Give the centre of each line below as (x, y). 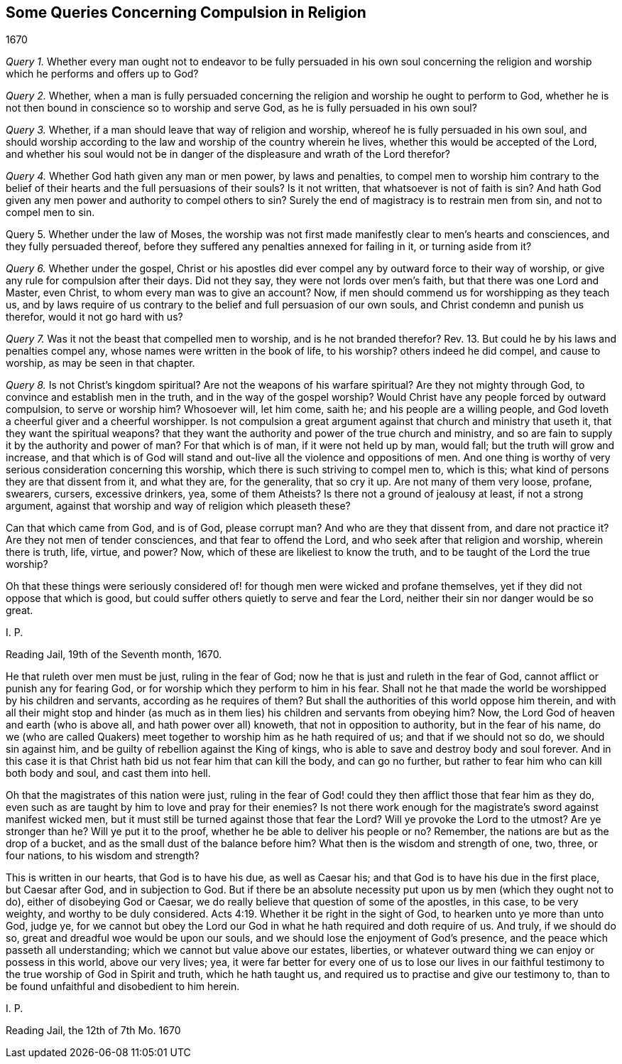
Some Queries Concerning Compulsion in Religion (186, 12)
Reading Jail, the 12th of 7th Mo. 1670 (93, 1031)
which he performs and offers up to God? (102, 74)
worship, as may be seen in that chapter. (100, 363)
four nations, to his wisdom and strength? (103, 856)
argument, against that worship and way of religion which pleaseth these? (178, 506)
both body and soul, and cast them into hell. (108, 773)
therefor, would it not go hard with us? (94, 317)
